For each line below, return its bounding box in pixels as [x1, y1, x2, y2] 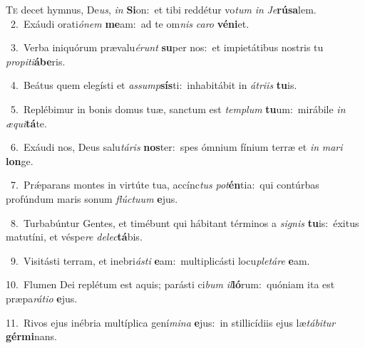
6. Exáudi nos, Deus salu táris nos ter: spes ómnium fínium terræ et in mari [10, 139, 343, 154]
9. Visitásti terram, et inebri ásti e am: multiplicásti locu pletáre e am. [10, 253, 310, 268]
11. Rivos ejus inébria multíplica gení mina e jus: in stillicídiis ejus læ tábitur [6, 315, 336, 329]
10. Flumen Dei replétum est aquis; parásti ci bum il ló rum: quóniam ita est [6, 277, 335, 292]
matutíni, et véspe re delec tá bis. [6, 229, 143, 244]
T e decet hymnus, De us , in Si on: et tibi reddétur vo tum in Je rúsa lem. [6, 2, 317, 16]
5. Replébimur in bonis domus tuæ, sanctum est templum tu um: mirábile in [10, 101, 346, 116]
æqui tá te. [6, 115, 47, 130]
